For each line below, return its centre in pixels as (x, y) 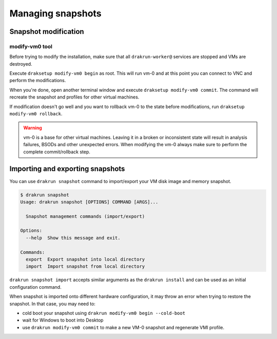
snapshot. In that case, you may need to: (53, 304)
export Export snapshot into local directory (85, 260)
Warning (33, 128)
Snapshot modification (47, 32)
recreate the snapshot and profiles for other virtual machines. (74, 97)
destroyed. (21, 64)
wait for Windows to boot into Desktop (63, 320)
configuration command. (35, 287)
